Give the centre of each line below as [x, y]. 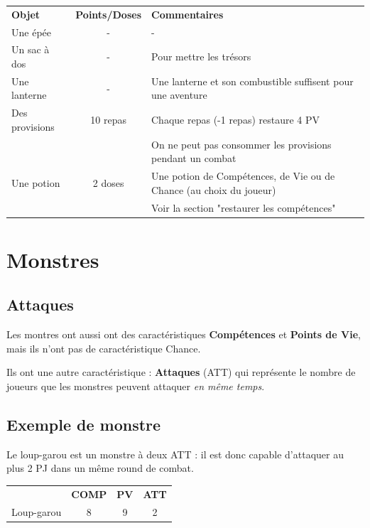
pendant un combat [194, 158]
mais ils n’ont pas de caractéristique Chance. [104, 348]
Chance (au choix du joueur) [214, 189]
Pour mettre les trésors [201, 56]
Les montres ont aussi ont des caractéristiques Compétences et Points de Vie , [184, 334]
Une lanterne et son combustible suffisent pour [252, 81]
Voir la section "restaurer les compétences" [244, 207]
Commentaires [187, 14]
